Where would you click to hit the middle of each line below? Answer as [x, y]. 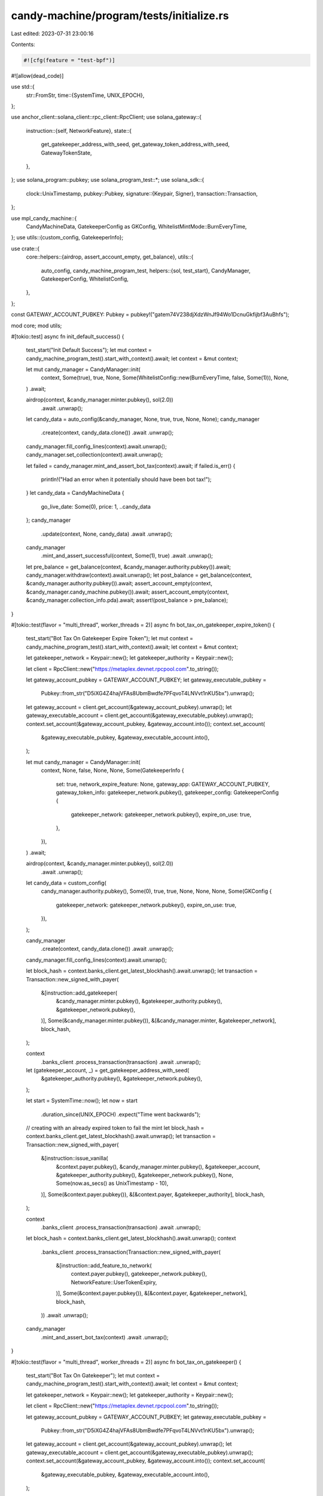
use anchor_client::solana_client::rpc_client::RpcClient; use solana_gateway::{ [106, 117]
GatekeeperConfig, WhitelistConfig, [85, 279]
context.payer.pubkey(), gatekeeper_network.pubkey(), [139, 1274]
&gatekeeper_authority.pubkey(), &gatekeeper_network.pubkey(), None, [145, 1175]
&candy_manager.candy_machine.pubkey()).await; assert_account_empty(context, [128, 592]
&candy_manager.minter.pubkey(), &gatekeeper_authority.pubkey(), [139, 1001]
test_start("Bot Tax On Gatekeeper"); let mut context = [93, 1375]
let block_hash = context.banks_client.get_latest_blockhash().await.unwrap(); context [131, 1238]
